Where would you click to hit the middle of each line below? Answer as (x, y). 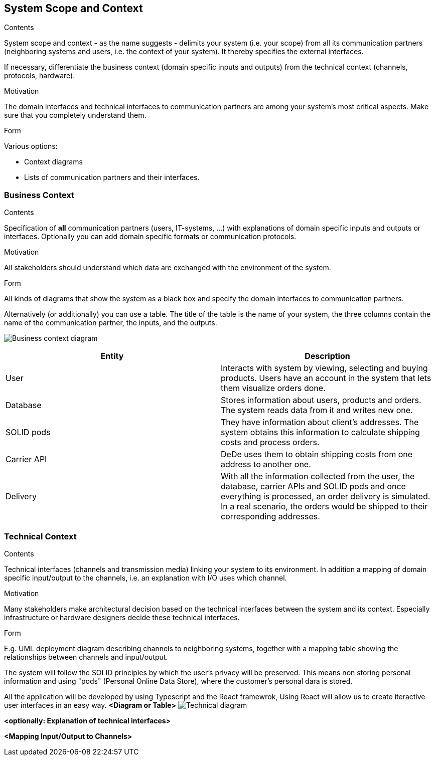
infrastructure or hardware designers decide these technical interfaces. (122, 617)
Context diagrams (53, 162)
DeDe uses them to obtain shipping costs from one (317, 454)
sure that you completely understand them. (75, 115)
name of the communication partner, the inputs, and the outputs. (111, 323)
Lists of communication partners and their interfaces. (112, 177)
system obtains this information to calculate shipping (320, 432)
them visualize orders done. (273, 388)
